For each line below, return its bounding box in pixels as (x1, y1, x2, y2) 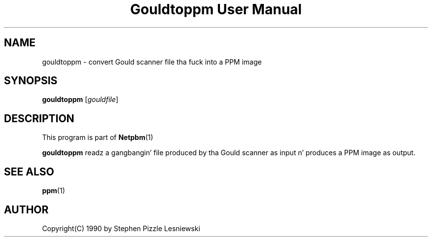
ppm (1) (42, 186, 65, 195)
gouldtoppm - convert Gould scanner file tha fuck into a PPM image (42, 57, 262, 66)
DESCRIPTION (4, 112, 74, 125)
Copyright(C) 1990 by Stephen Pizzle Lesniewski (42, 224, 200, 233)
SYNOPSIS (4, 74, 58, 87)
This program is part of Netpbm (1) (42, 133, 153, 142)
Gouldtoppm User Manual (130, 1, 302, 18)
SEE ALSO (4, 165, 54, 178)
